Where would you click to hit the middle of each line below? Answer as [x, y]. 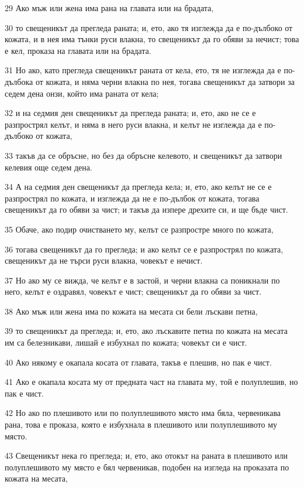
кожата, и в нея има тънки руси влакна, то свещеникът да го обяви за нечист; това [152, 39]
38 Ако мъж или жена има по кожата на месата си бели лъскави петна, [131, 311]
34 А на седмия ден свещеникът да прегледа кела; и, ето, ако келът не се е [138, 187]
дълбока [19, 81]
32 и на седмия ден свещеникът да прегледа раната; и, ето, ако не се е [130, 113]
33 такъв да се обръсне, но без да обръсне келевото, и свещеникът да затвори [144, 155]
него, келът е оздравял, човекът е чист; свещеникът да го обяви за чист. [133, 291]
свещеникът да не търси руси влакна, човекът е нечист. [104, 260]
